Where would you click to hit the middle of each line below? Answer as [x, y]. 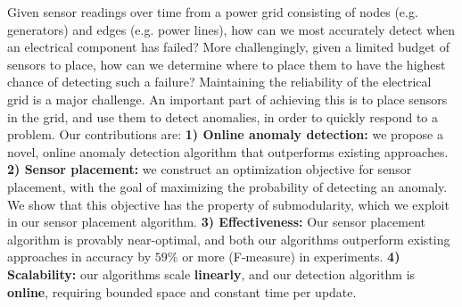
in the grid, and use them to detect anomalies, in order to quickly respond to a [223, 116]
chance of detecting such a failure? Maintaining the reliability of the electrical [219, 82]
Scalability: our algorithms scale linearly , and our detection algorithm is [211, 274]
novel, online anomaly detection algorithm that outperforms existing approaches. [228, 151]
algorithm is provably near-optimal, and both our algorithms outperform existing [229, 239]
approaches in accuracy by [79, 257]
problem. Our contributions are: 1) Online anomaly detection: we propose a [225, 134]
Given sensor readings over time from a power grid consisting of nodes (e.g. [213, 12]
